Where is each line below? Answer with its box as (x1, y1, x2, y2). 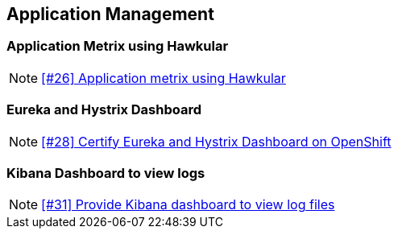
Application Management (6, 4, 214, 24)
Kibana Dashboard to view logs (6, 164, 205, 181)
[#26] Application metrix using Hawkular (41, 69, 286, 86)
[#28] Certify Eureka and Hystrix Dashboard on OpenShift (41, 133, 392, 150)
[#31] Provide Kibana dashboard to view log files (41, 196, 335, 213)
